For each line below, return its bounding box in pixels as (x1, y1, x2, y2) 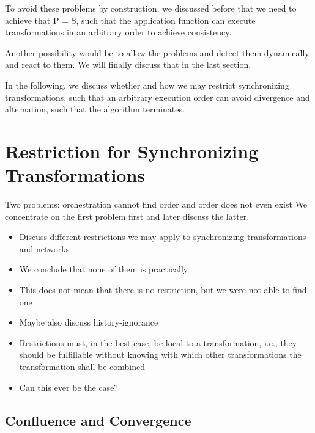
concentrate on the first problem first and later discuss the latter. (5, 209, 250, 222)
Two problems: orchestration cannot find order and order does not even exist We (5, 198, 308, 211)
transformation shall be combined (19, 360, 145, 373)
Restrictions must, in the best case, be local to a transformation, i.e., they (19, 336, 297, 349)
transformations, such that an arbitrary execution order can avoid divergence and (5, 90, 310, 103)
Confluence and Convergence (5, 410, 191, 429)
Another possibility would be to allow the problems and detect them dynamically (5, 46, 309, 59)
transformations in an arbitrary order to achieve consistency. (5, 26, 232, 38)
